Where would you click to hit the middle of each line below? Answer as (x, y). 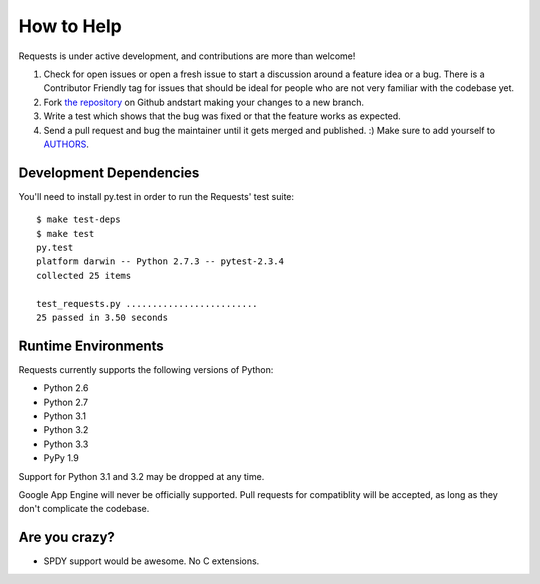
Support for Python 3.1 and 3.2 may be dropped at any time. (141, 476)
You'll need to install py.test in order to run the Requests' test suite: (156, 196)
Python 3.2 (66, 430)
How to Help (70, 26)
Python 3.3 (66, 444)
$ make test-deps (78, 219)
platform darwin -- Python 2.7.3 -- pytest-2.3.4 (160, 261)
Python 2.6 (66, 388)
